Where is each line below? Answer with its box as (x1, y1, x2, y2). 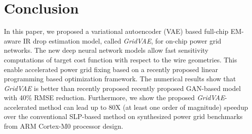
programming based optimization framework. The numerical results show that (4, 74, 236, 84)
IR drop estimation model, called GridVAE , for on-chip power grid (23, 35, 221, 45)
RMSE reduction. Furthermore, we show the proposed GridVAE (34, 92, 225, 103)
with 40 (4, 92, 26, 103)
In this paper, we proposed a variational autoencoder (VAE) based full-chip (4, 26, 229, 36)
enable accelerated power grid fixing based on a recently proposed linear (4, 64, 218, 74)
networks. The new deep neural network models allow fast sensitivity (4, 45, 209, 55)
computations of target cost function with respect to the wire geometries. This (4, 54, 237, 64)
